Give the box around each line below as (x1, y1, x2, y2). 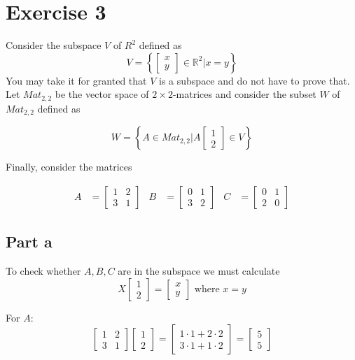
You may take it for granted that (6, 73, 147, 87)
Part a (6, 231, 53, 252)
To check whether (6, 264, 81, 278)
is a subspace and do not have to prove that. (159, 73, 350, 87)
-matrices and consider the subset (172, 87, 316, 101)
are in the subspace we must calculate (118, 264, 280, 278)
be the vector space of (55, 87, 149, 101)
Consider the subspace (6, 38, 102, 52)
